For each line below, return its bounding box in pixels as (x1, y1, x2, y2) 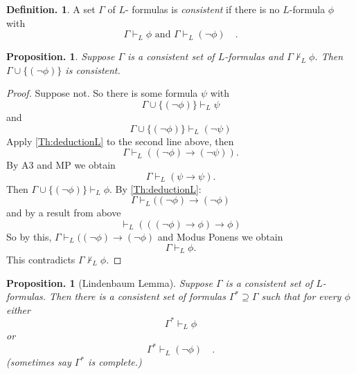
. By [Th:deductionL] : (109, 181, 202, 196)
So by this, (6, 229, 52, 243)
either (6, 302, 30, 317)
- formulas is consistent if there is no (125, 2, 280, 16)
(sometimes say (6, 355, 71, 369)
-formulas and (224, 49, 284, 64)
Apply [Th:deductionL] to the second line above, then (6, 133, 234, 148)
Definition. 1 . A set (6, 2, 96, 16)
